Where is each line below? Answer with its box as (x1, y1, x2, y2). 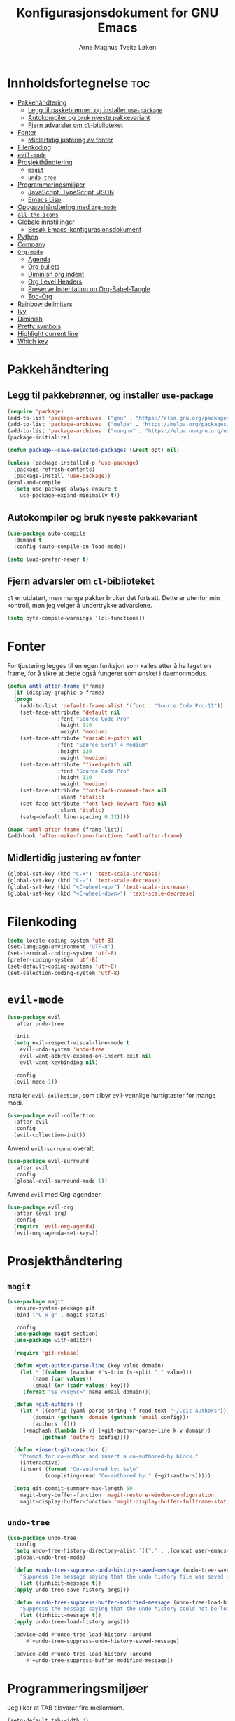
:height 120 (57, 747, 92, 755)
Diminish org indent (27, 270, 85, 278)
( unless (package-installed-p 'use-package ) (7, 459, 139, 466)
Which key (17, 337, 48, 345)
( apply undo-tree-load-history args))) (13, 1619, 130, 1626)
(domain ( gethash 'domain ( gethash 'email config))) (32, 1414, 190, 1421)
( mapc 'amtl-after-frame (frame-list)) (7, 826, 124, 833)
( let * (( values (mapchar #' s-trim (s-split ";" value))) (20, 1369, 192, 1376)
